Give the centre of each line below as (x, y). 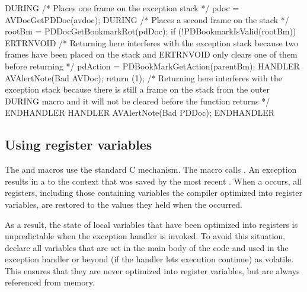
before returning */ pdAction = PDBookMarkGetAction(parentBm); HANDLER (152, 66)
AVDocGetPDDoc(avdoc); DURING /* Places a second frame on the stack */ (147, 19)
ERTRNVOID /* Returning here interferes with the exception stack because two (152, 42)
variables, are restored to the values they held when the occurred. (124, 204)
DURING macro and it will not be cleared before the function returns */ (137, 101)
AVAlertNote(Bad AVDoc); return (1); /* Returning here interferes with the (144, 77)
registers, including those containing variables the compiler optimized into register (153, 193)
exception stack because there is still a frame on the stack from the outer (137, 89)
